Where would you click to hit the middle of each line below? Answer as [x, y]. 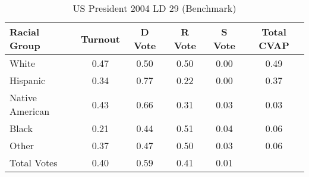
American [30, 111]
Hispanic [28, 80]
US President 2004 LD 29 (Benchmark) [154, 8]
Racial [25, 32]
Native [23, 97]
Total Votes [34, 162]
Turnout [100, 38]
